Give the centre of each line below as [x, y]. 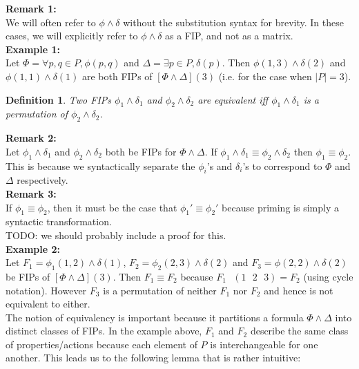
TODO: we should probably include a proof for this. [116, 235]
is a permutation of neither [160, 290]
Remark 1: [31, 8]
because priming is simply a [280, 207]
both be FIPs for [141, 151]
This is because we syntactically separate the [100, 165]
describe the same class [299, 331]
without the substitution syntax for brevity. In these [233, 22]
